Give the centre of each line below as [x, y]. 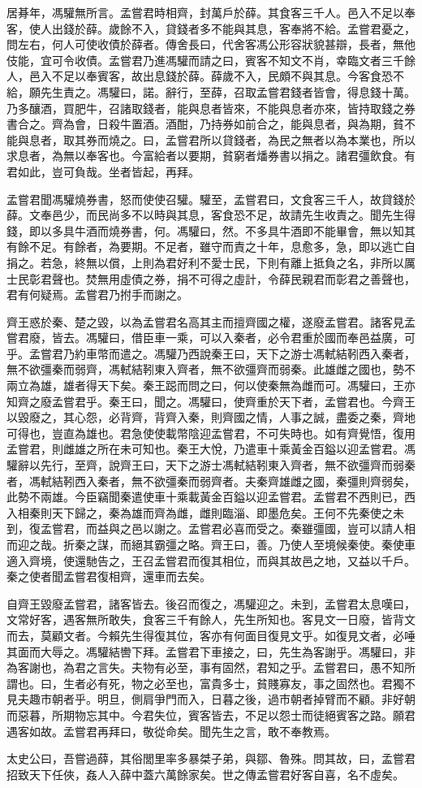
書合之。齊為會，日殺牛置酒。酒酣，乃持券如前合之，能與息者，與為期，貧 [205, 124]
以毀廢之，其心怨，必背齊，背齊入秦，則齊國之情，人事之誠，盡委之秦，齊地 [211, 417]
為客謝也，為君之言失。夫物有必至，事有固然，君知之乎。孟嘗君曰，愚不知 [205, 667]
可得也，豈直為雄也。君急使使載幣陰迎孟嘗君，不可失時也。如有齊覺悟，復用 [211, 433]
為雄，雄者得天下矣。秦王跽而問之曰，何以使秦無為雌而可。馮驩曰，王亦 [222, 385]
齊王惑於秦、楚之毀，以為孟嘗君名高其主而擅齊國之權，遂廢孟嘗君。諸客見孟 [211, 321]
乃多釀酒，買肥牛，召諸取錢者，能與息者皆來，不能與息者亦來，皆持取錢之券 [211, 108]
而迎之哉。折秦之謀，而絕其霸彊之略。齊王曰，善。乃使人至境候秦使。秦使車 [211, 544]
